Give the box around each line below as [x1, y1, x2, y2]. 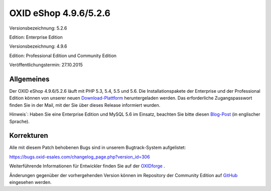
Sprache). [9, 118, 30, 124]
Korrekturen [9, 131, 48, 140]
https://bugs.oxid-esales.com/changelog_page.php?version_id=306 [9, 153, 150, 160]
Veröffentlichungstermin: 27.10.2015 [9, 62, 83, 68]
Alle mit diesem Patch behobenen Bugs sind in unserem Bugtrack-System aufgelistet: [9, 144, 186, 150]
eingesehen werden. [9, 179, 52, 185]
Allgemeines [9, 75, 50, 83]
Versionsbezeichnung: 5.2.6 [9, 25, 67, 31]
